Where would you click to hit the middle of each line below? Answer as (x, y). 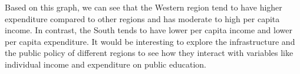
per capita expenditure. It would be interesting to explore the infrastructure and (150, 41)
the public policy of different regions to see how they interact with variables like (149, 53)
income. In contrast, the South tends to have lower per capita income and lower (149, 30)
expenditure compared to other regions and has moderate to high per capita (142, 18)
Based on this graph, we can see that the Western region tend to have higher (144, 7)
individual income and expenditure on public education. (106, 64)
